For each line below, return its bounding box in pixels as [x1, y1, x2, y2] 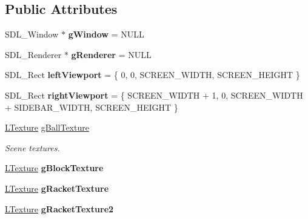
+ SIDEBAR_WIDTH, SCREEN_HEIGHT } [5, 100, 178, 113]
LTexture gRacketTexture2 [5, 202, 114, 215]
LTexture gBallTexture [5, 121, 89, 134]
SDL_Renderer [5, 48, 62, 60]
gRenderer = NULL [71, 48, 152, 60]
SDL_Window [5, 28, 59, 41]
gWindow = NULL [68, 28, 144, 41]
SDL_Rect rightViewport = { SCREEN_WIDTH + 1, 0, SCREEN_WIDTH [5, 88, 303, 101]
